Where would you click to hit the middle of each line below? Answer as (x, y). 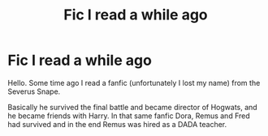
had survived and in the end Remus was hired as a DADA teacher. (117, 124)
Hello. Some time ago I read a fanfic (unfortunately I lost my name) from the (134, 83)
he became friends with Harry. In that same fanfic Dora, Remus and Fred (129, 116)
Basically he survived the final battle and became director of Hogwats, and (132, 107)
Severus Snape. (34, 91)
